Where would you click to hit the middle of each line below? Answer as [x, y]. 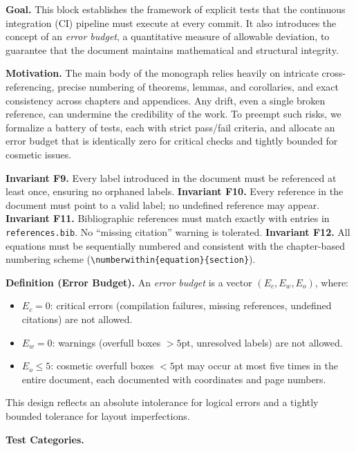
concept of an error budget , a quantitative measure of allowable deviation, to [168, 36]
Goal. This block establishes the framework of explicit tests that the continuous [176, 9]
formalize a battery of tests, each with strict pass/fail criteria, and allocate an [170, 127]
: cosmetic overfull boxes [102, 366]
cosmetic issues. [39, 154]
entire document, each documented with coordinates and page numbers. [174, 379]
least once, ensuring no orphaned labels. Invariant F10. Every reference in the [175, 191]
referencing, [30, 86]
